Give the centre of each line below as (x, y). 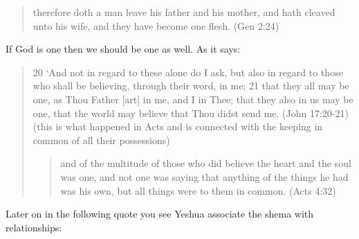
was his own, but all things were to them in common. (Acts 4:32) (198, 190)
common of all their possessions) (101, 140)
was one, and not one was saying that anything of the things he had (204, 176)
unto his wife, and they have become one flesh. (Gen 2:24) (156, 25)
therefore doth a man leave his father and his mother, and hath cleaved (184, 12)
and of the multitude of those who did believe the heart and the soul (206, 163)
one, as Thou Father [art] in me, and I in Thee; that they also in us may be (193, 99)
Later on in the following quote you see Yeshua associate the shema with (160, 214)
